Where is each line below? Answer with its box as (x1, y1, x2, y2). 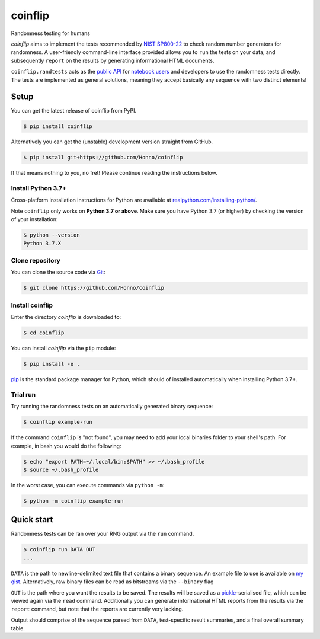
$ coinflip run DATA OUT (23, 546, 96, 553)
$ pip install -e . (23, 360, 80, 368)
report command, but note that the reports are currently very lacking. (11, 605, 184, 613)
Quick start (11, 515, 53, 525)
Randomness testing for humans (11, 30, 90, 37)
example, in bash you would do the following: (11, 442, 121, 449)
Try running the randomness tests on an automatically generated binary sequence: (11, 403, 213, 410)
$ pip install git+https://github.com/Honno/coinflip (23, 154, 183, 161)
